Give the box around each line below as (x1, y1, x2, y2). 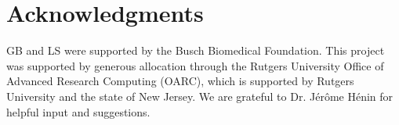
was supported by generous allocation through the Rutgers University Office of (6, 57, 384, 73)
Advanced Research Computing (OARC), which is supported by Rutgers (6, 73, 354, 89)
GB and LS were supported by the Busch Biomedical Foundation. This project (6, 42, 385, 59)
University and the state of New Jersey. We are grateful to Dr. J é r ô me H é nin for (6, 87, 394, 104)
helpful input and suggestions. (6, 103, 151, 120)
